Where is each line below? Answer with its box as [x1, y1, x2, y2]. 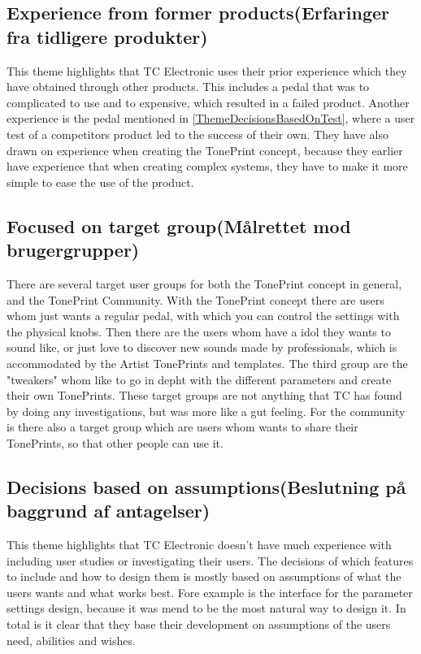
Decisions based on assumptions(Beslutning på [7, 474, 406, 499]
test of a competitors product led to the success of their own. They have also [7, 125, 388, 142]
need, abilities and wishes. [7, 631, 136, 648]
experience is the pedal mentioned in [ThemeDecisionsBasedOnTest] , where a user [7, 110, 415, 127]
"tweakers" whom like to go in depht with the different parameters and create [7, 370, 392, 388]
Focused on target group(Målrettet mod [7, 213, 351, 238]
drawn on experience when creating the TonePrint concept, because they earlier [7, 141, 403, 158]
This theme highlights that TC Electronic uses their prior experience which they [7, 62, 407, 79]
